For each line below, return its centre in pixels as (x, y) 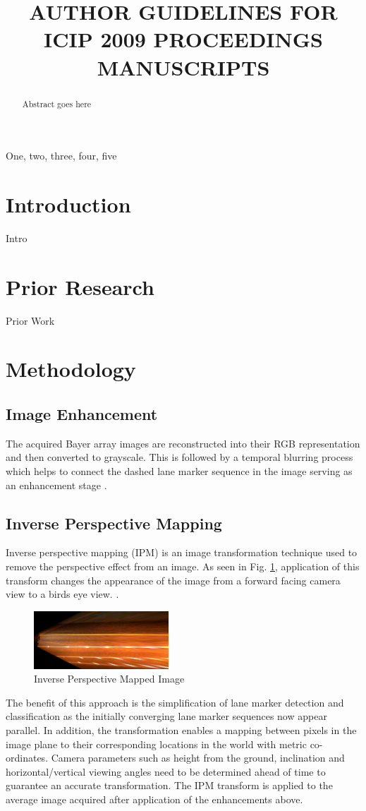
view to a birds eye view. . (62, 594)
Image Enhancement (82, 414)
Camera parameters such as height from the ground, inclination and (198, 758)
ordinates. (27, 758)
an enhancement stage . (56, 485)
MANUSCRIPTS (183, 67)
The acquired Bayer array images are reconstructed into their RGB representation (183, 443)
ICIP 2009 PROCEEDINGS (183, 39)
